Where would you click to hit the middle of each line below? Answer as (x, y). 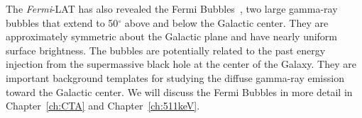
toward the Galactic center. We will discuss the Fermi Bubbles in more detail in (179, 92)
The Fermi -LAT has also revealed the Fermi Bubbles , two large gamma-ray (172, 8)
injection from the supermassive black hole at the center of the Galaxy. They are (181, 64)
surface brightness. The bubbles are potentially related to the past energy (166, 50)
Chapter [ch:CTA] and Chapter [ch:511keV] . (103, 106)
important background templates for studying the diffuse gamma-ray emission (175, 77)
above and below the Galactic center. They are (226, 22)
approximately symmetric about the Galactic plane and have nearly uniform (172, 36)
